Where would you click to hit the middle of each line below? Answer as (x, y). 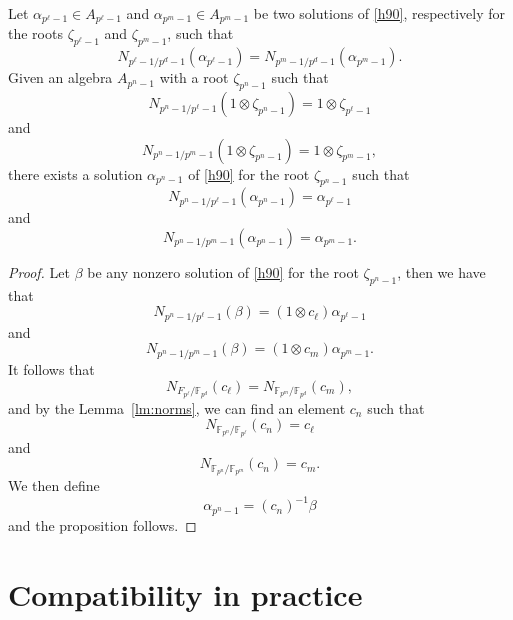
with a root (194, 77)
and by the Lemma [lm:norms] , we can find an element (177, 407)
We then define (54, 485)
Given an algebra (60, 77)
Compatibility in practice (185, 593)
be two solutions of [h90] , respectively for (379, 13)
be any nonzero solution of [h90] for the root (223, 272)
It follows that (51, 368)
